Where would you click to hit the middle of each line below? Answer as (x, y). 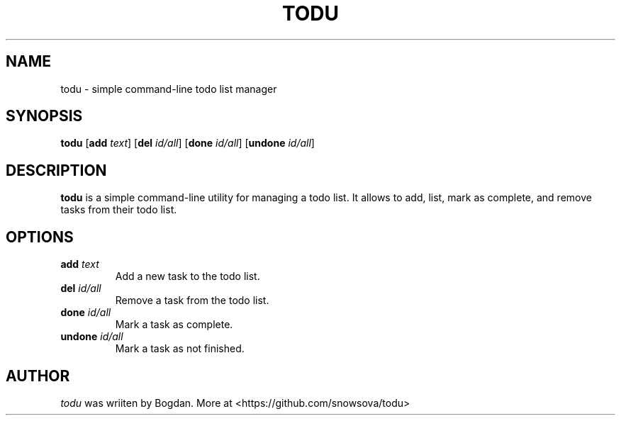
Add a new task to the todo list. (188, 276)
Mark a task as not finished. (180, 349)
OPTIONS (40, 237)
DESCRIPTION (56, 170)
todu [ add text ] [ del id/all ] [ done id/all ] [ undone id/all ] (188, 143)
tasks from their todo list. (119, 210)
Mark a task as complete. (174, 325)
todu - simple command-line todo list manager (169, 89)
